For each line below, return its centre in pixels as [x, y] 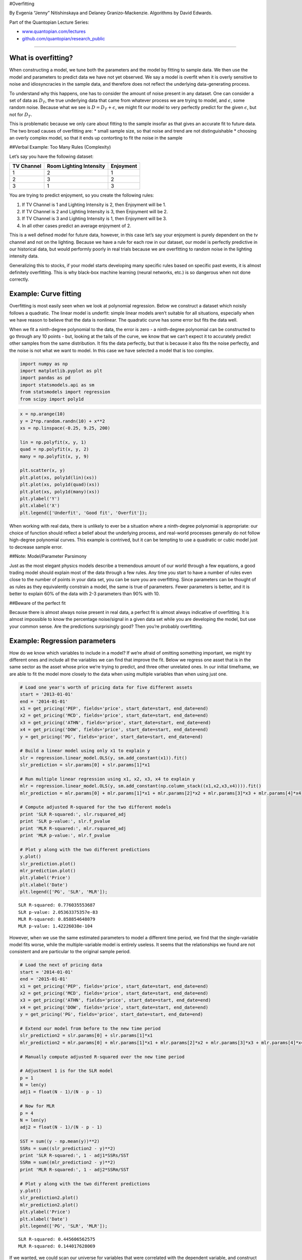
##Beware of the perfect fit [37, 603]
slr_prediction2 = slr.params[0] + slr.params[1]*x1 [86, 1035]
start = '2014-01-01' [47, 972]
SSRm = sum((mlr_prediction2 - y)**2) [68, 1162]
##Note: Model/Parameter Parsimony [48, 556]
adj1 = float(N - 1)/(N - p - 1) [61, 1092]
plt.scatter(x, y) [43, 470]
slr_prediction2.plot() [49, 1198]
